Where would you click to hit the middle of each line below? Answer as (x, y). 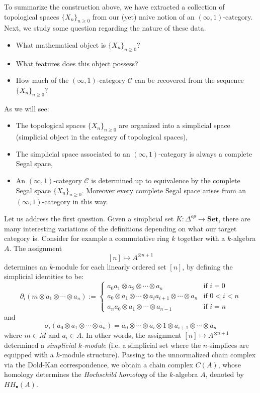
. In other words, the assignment (132, 335)
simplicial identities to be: (44, 276)
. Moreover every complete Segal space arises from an (164, 190)
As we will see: (27, 108)
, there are (234, 218)
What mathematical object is (61, 44)
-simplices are (228, 345)
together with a (201, 238)
